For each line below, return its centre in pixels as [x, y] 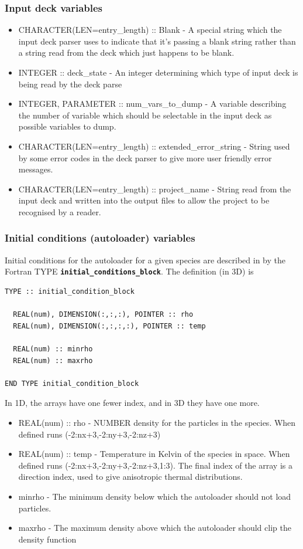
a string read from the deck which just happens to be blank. [126, 52]
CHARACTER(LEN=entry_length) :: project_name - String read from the [155, 189]
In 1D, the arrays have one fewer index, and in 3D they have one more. [132, 403]
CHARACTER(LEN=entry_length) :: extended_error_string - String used [154, 146]
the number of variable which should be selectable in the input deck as [145, 115]
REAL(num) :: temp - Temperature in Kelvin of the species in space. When [154, 454]
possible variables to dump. [67, 126]
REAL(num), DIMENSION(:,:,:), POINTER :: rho [103, 315]
